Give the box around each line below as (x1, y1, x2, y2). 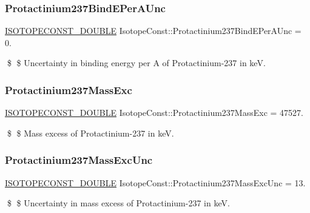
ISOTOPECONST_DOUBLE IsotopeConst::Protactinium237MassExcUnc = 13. (5, 176, 306, 189)
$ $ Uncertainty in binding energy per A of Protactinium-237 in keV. (7, 56, 266, 69)
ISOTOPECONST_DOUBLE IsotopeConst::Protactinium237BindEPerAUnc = (5, 24, 302, 37)
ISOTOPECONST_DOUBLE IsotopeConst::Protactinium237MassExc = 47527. (5, 106, 303, 119)
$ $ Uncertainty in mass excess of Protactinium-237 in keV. (7, 197, 230, 209)
